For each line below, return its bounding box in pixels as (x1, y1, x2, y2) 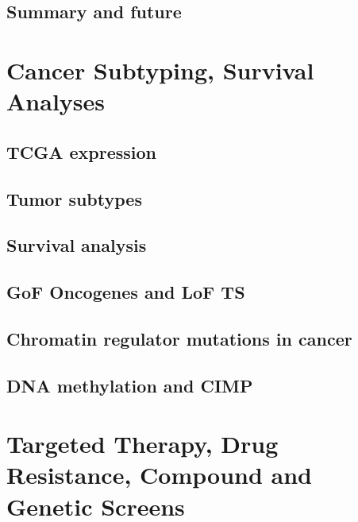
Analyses (6, 85, 105, 118)
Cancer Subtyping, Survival (6, 53, 314, 86)
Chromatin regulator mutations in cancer (6, 326, 352, 350)
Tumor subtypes (6, 186, 142, 211)
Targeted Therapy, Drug (6, 427, 279, 460)
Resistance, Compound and (6, 458, 312, 491)
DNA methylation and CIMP (6, 373, 253, 397)
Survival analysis (6, 233, 147, 257)
